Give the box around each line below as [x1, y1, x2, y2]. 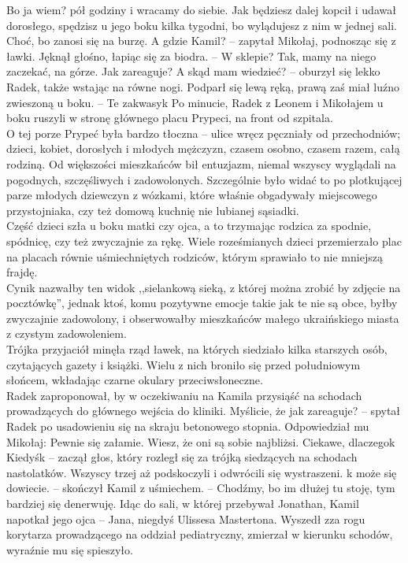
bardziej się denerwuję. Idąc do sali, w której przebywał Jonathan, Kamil [6, 495, 359, 511]
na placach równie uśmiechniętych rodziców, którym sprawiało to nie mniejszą [6, 248, 383, 265]
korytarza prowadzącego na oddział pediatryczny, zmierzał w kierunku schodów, [6, 526, 393, 543]
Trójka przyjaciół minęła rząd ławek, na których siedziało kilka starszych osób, [6, 341, 388, 357]
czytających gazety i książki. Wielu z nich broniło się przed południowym [6, 356, 361, 372]
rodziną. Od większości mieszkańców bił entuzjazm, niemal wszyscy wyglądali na [6, 155, 396, 172]
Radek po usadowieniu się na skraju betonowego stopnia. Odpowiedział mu [6, 418, 369, 435]
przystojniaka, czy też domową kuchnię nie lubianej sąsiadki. [6, 202, 299, 218]
